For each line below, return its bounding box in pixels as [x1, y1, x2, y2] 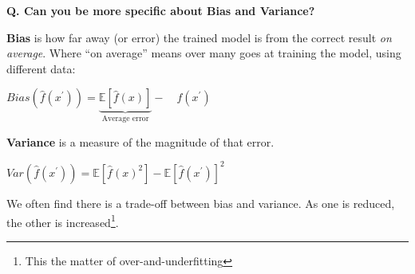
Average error [101, 115, 149, 123]
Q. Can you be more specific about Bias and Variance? [6, 2, 315, 18]
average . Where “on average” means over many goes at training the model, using [6, 45, 401, 61]
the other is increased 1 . [6, 211, 119, 230]
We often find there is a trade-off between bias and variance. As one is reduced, [6, 194, 395, 211]
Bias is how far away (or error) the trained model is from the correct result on [6, 29, 392, 45]
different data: [6, 60, 76, 76]
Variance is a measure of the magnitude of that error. [6, 133, 275, 150]
